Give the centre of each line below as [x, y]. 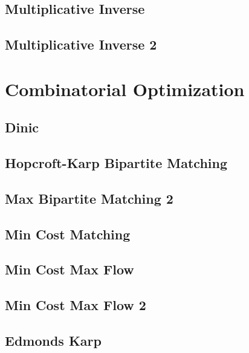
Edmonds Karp [53, 341]
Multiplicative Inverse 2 [81, 44]
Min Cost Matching [68, 234]
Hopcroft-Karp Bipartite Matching [116, 163]
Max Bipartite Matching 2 [89, 198]
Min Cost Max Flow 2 [76, 305]
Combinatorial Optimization [125, 89]
